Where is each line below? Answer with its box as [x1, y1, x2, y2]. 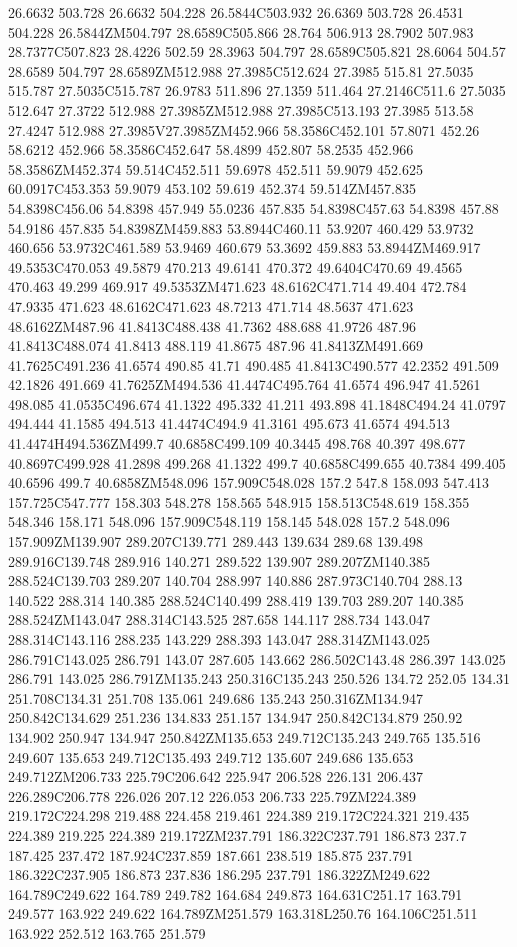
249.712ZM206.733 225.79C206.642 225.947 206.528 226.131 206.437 [8, 766, 423, 787]
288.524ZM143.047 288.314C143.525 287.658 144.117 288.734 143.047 [8, 609, 430, 630]
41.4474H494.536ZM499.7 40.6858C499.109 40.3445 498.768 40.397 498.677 [8, 433, 466, 454]
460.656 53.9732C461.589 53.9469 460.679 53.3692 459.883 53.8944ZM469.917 [8, 237, 481, 258]
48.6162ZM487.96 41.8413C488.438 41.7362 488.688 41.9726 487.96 [8, 315, 416, 336]
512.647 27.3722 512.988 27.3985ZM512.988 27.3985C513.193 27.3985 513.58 [8, 99, 474, 120]
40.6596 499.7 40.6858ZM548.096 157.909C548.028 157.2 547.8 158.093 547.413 [8, 472, 490, 493]
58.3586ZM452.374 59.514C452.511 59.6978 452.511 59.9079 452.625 [8, 158, 423, 179]
